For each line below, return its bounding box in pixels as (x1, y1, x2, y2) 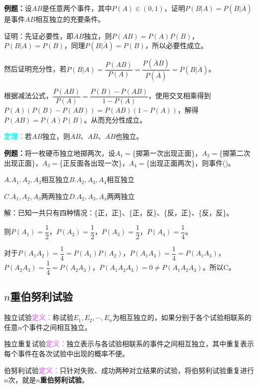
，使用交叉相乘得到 (148, 90, 211, 101)
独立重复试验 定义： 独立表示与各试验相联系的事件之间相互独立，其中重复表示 (4, 338, 254, 349)
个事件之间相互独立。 (22, 322, 92, 332)
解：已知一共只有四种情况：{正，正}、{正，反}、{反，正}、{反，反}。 (4, 207, 233, 218)
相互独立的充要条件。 (35, 14, 105, 24)
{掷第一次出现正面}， (132, 147, 202, 158)
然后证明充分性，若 (4, 64, 66, 74)
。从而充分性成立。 (84, 114, 147, 125)
